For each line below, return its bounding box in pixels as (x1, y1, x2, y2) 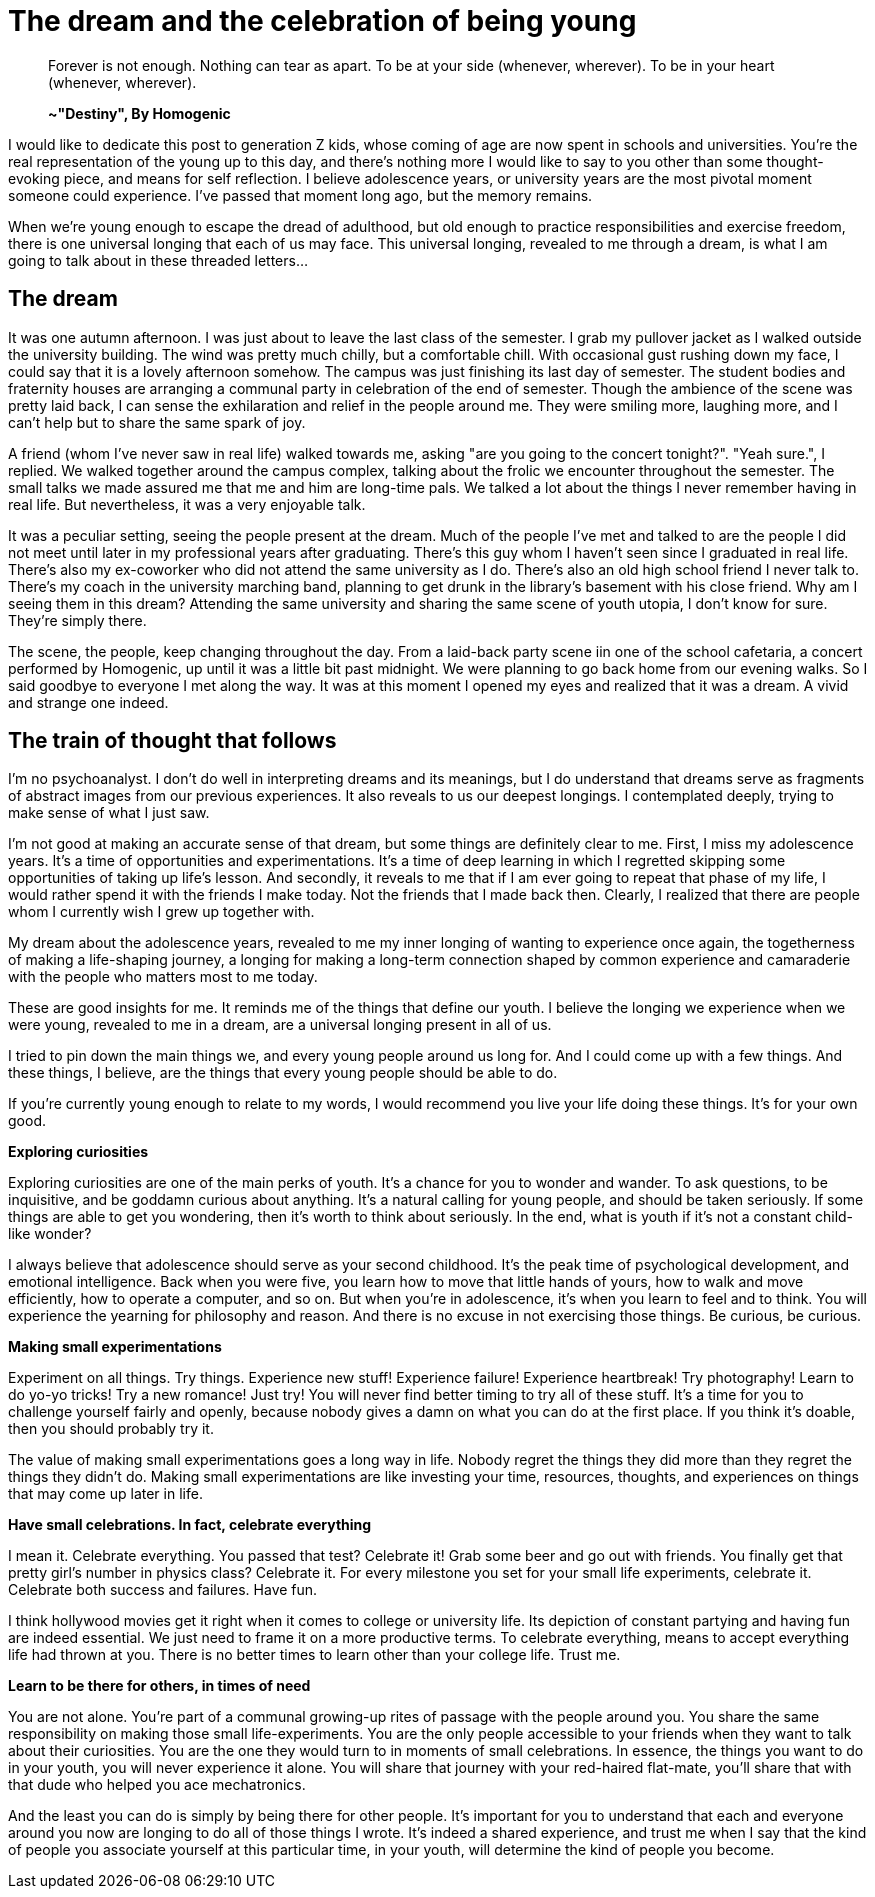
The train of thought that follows (8, 728, 337, 754)
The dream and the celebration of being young (8, 4, 637, 38)
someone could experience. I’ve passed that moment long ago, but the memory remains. (8, 186, 593, 204)
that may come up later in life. (8, 1485, 203, 1503)
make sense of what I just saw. (8, 804, 210, 822)
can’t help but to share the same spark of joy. (8, 413, 306, 431)
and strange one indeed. (8, 693, 169, 711)
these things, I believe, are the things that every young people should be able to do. (8, 1064, 558, 1082)
